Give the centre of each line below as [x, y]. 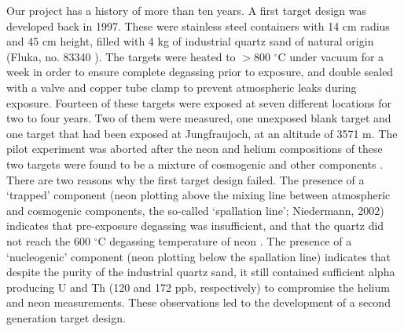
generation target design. [66, 317]
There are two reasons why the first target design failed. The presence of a [185, 179]
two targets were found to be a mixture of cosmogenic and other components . [195, 164]
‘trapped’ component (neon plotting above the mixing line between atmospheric [198, 195]
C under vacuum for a [331, 56]
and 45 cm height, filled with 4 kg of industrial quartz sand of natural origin [190, 41]
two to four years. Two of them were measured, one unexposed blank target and [199, 118]
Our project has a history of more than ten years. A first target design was [187, 10]
